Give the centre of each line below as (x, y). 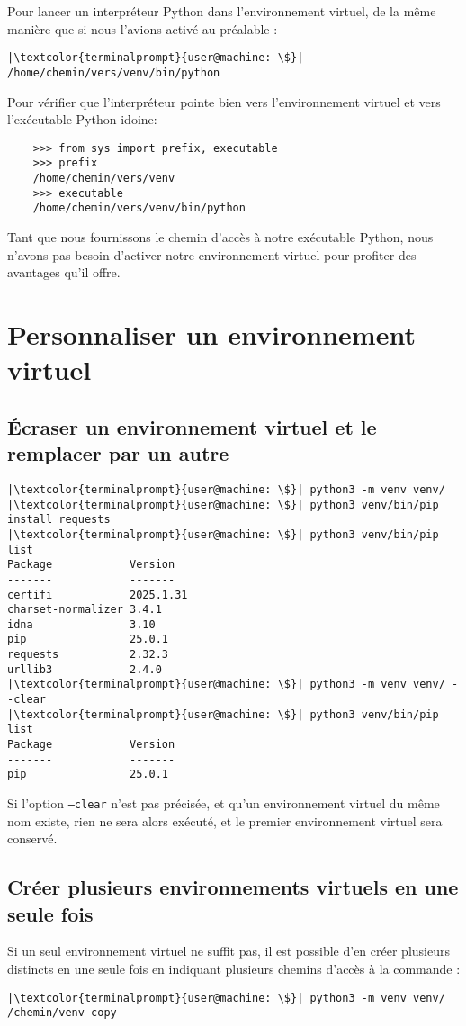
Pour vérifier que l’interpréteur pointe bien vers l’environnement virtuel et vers (224, 101)
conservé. (32, 838)
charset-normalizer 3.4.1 (85, 610)
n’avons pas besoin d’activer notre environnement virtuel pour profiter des (212, 254)
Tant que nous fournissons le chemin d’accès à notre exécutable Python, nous (220, 236)
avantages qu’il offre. (64, 272)
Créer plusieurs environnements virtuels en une (233, 887)
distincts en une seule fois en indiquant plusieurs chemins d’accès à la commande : (234, 969)
